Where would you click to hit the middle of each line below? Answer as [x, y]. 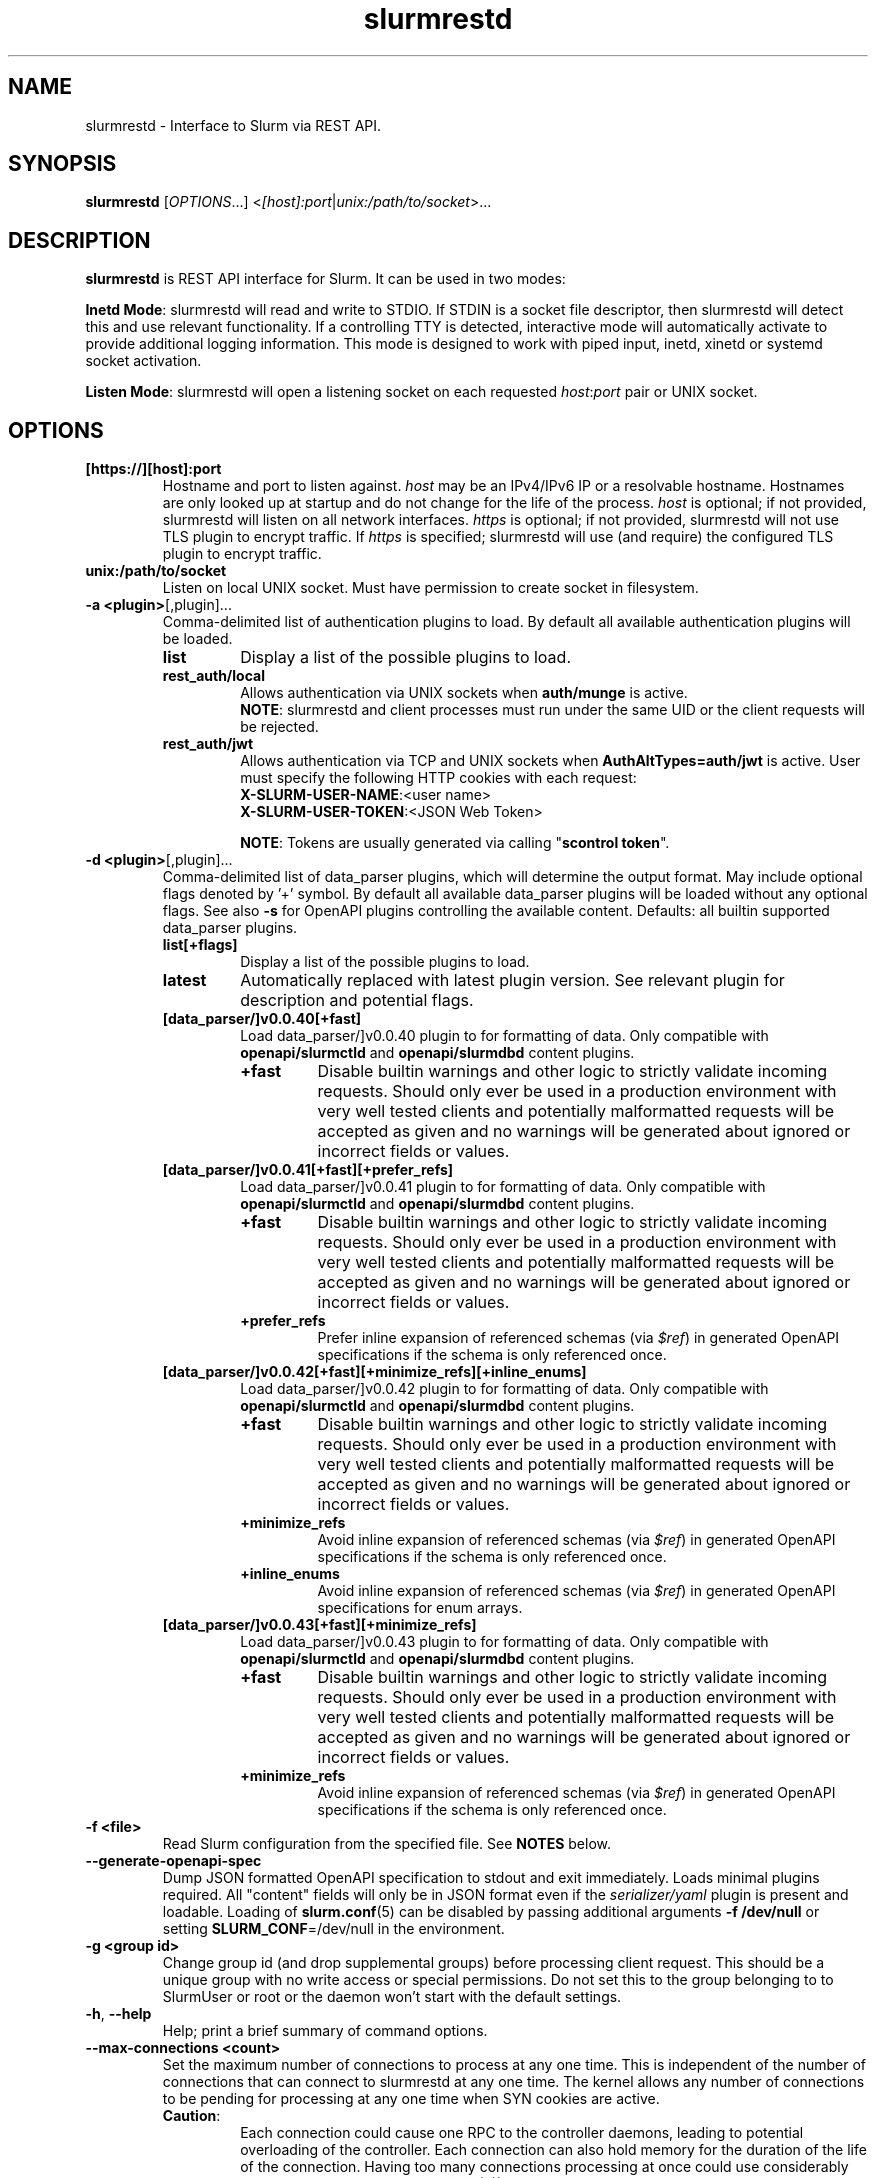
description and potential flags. [357, 1000]
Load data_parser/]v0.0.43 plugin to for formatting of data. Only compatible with [504, 1642]
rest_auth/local [213, 676]
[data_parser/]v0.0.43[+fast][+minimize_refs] [319, 1625]
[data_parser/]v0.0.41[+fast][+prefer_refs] [308, 1170]
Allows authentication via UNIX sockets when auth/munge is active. [464, 693]
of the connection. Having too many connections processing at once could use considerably [544, 2167]
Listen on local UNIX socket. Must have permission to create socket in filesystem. [430, 588]
